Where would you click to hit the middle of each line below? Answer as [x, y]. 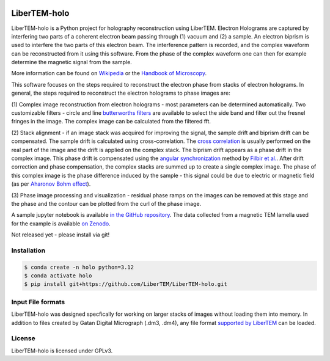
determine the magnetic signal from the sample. [72, 62]
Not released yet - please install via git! [61, 235]
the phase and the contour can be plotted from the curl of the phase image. [106, 203]
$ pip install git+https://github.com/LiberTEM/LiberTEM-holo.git [126, 284]
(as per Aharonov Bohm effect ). [51, 184]
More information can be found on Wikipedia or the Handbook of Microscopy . [109, 73]
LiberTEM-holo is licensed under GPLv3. [62, 351]
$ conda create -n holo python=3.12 [79, 267]
